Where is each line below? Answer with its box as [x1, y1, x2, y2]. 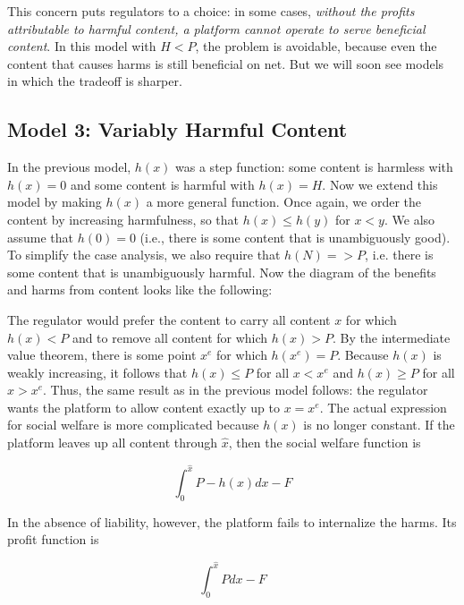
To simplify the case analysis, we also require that [7, 245, 281, 264]
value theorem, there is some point [7, 345, 197, 364]
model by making [7, 192, 102, 211]
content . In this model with [7, 37, 156, 55]
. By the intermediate [333, 328, 451, 346]
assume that [7, 227, 74, 246]
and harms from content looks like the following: [7, 280, 273, 299]
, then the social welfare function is [228, 433, 421, 452]
